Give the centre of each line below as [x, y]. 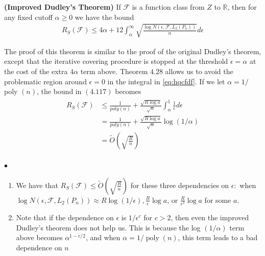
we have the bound [104, 17]
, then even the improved [210, 217]
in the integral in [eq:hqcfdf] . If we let [166, 81]
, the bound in [59, 91]
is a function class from [168, 7]
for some [218, 200]
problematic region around [45, 81]
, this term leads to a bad [218, 237]
